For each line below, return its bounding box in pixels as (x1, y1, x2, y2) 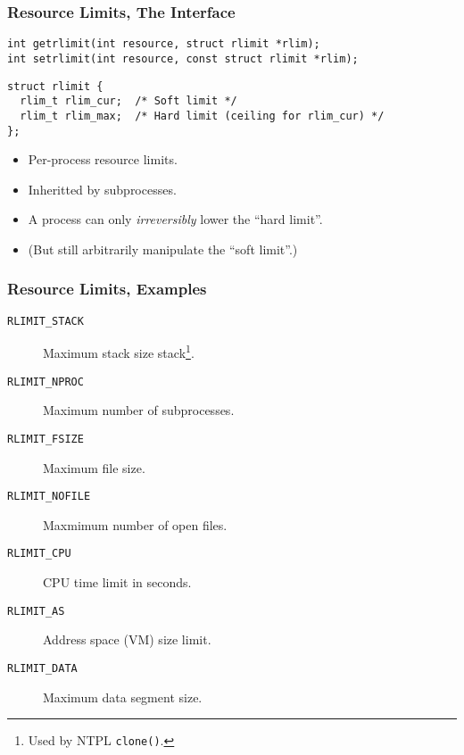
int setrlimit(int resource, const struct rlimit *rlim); (7, 52, 359, 65)
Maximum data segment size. (43, 687, 203, 706)
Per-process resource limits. (28, 150, 178, 169)
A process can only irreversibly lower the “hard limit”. (28, 210, 323, 228)
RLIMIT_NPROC (7, 375, 84, 388)
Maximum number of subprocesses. (43, 401, 235, 419)
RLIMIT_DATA (7, 661, 78, 675)
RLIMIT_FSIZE (7, 432, 84, 445)
